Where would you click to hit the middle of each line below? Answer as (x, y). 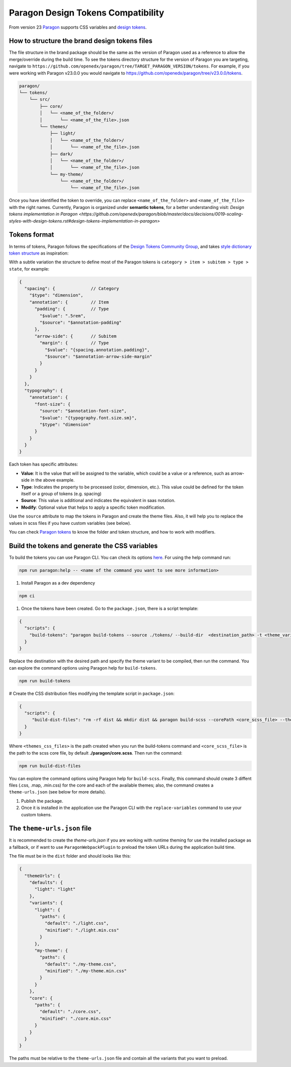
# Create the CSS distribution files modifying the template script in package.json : (92, 693)
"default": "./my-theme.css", (80, 964)
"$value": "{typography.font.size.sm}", (88, 418)
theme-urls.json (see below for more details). (57, 792)
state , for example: (29, 269)
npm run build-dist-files (50, 766)
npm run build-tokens (45, 681)
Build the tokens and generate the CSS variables (83, 546)
